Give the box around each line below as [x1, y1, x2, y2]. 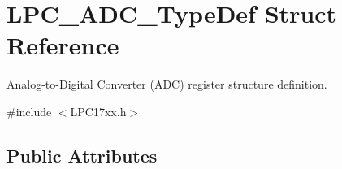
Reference [6, 28, 119, 62]
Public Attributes [6, 142, 158, 167]
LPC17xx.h [70, 102, 127, 119]
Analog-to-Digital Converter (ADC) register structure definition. [6, 76, 327, 93]
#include [6, 102, 52, 119]
